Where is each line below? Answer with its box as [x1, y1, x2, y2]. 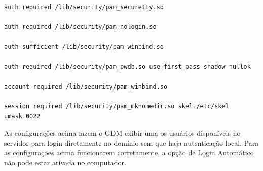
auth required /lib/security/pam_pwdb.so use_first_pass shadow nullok [4, 63, 251, 70]
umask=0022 [4, 112, 41, 120]
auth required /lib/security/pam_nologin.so [4, 23, 157, 31]
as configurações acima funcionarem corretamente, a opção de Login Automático [4, 147, 254, 158]
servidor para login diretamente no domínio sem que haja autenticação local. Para [4, 137, 259, 148]
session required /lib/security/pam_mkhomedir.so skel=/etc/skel [4, 102, 229, 110]
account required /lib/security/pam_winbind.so [4, 82, 168, 90]
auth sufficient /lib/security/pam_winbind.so [4, 43, 164, 51]
